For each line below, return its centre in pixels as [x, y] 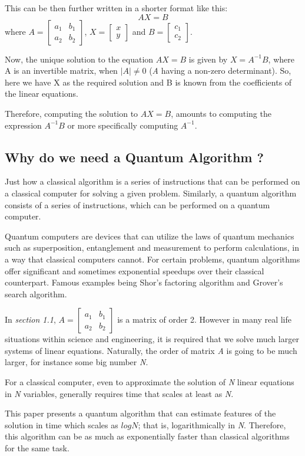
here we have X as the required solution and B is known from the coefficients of [148, 82]
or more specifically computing [123, 125]
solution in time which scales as [62, 424]
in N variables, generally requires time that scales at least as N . [119, 393]
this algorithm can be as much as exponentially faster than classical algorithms [147, 436]
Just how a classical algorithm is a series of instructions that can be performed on [152, 181]
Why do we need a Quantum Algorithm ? [134, 157]
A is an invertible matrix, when [61, 70]
